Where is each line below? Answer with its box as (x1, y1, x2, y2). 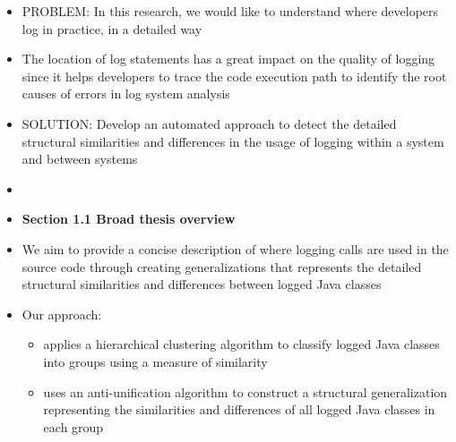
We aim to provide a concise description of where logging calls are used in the (22, 239, 449, 258)
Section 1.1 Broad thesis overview (22, 209, 236, 228)
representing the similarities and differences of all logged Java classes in (43, 400, 435, 419)
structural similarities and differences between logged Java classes (22, 275, 382, 293)
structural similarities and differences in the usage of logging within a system (22, 132, 444, 150)
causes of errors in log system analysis (22, 84, 230, 103)
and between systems (22, 149, 138, 168)
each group (43, 417, 104, 436)
